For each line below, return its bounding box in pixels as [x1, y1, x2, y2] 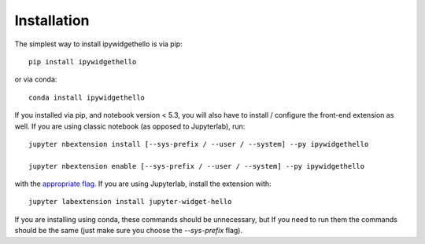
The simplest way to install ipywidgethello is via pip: [14, 39, 183, 49]
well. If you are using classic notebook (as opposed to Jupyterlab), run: [14, 122, 246, 131]
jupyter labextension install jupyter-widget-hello [28, 197, 232, 206]
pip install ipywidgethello [28, 57, 137, 66]
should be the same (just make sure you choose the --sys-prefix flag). [14, 226, 243, 235]
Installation [14, 12, 90, 29]
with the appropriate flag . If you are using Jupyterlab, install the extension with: [14, 179, 272, 188]
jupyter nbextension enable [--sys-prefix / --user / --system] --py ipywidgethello [28, 162, 365, 170]
